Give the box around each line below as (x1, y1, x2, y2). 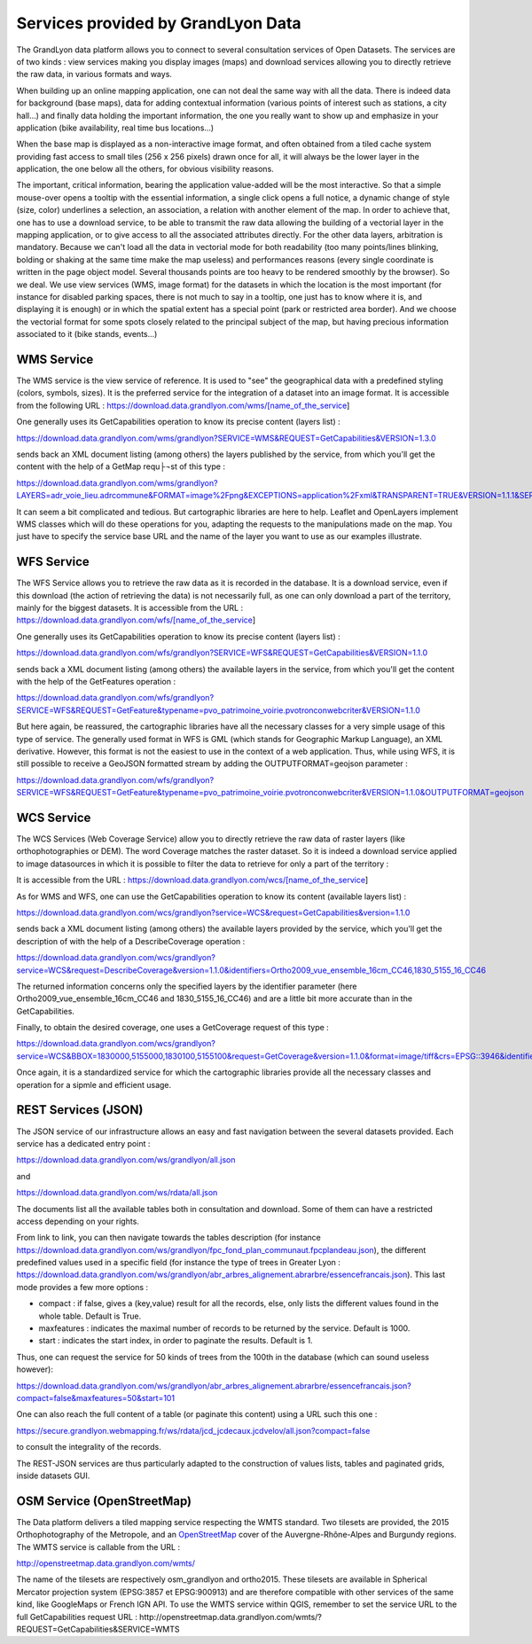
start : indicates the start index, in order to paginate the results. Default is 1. (38, 1335, 314, 1346)
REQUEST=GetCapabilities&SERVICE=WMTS (16, 1624, 180, 1634)
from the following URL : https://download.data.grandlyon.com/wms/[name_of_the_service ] (16, 400, 350, 411)
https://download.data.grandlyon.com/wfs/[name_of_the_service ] (16, 615, 256, 625)
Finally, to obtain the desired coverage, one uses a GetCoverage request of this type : (16, 1022, 330, 1033)
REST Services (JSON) (16, 1102, 144, 1117)
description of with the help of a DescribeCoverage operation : (16, 936, 246, 946)
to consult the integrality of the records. (16, 1442, 161, 1452)
